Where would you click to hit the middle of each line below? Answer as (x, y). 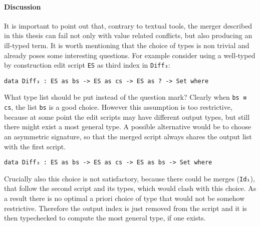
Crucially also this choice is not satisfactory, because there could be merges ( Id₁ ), (129, 178)
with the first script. (35, 146)
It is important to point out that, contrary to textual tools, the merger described (128, 25)
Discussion (23, 6)
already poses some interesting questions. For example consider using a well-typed (130, 55)
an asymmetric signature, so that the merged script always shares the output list (128, 136)
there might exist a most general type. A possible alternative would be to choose (128, 127)
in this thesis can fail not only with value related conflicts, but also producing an (128, 35)
